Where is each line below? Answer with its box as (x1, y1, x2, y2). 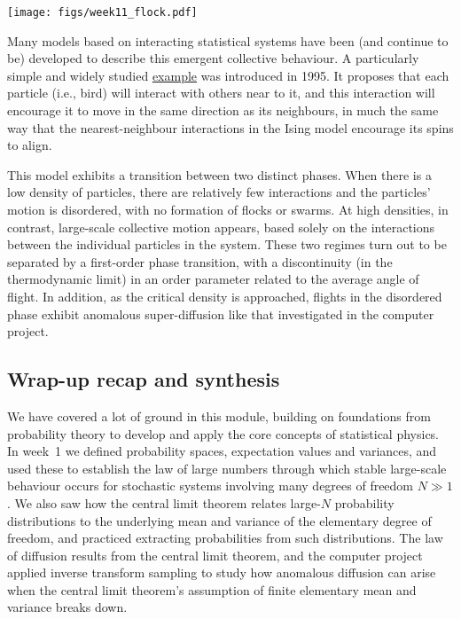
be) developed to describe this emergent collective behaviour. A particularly (7, 49, 419, 67)
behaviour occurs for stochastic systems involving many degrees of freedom (7, 476, 414, 495)
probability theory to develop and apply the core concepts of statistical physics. (7, 424, 440, 443)
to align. (7, 136, 52, 154)
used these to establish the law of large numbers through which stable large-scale (7, 458, 447, 477)
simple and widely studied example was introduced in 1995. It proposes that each (7, 66, 449, 84)
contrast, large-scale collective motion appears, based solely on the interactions (7, 217, 435, 236)
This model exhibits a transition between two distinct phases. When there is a (7, 165, 432, 184)
